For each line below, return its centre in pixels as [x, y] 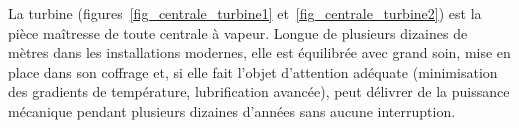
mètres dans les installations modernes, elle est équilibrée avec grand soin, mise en [259, 52]
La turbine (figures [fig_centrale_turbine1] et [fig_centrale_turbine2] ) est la [245, 13]
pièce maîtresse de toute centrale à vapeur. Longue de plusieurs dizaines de [238, 32]
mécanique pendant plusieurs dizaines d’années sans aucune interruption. [232, 110]
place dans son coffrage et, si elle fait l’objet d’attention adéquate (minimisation [253, 71]
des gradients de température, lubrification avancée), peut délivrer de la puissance [259, 91]
